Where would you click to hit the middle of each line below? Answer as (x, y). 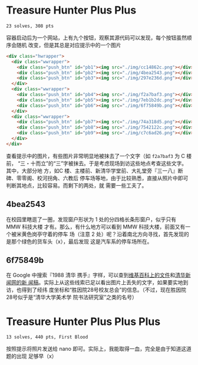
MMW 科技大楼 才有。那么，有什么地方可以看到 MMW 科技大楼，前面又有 (96, 226)
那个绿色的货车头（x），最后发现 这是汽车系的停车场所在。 (82, 241)
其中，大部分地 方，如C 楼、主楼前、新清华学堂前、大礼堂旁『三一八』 (92, 170)
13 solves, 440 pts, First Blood (47, 337)
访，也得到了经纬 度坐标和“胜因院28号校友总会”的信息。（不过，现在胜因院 (96, 290)
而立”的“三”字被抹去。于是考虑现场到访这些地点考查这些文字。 (111, 163)
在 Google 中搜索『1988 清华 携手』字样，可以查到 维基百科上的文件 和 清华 (96, 275)
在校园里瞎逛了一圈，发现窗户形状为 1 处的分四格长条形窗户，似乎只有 (91, 219)
